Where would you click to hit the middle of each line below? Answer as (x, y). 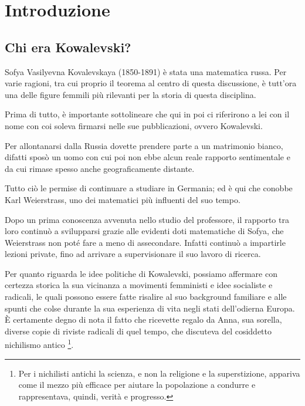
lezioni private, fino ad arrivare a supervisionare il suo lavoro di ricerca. (133, 254)
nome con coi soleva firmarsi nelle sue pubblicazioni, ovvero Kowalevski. (134, 125)
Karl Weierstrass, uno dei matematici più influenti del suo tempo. (123, 199)
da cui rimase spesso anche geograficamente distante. (100, 168)
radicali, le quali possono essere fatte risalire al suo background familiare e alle (146, 297)
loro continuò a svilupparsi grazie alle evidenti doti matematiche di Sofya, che (144, 231)
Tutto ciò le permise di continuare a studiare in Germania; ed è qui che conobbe (149, 188)
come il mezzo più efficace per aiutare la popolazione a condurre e (137, 385)
